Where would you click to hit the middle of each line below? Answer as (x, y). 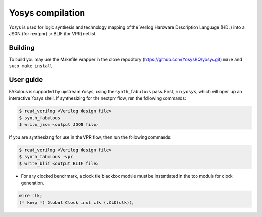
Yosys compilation (47, 13)
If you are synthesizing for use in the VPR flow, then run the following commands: (90, 137)
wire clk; (31, 196)
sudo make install (31, 66)
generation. (33, 183)
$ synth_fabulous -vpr (46, 157)
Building (22, 48)
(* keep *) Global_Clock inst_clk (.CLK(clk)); (77, 202)
